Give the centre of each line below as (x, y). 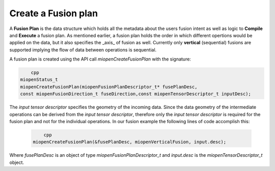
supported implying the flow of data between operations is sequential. (83, 50)
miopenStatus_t (39, 80)
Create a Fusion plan (54, 13)
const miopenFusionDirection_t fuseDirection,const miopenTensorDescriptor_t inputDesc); (136, 94)
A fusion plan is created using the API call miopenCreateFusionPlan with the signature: (100, 59)
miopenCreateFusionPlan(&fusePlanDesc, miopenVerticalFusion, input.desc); (130, 142)
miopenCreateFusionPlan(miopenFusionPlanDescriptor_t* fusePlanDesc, (109, 87)
